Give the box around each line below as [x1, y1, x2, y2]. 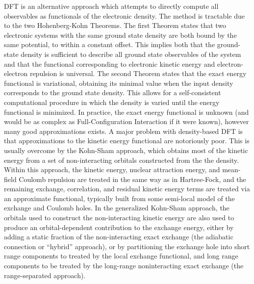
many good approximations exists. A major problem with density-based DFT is [4, 126, 243, 136]
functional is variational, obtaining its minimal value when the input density [4, 77, 233, 88]
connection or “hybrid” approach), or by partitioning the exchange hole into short [4, 241, 250, 251]
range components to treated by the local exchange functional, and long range [4, 251, 238, 261]
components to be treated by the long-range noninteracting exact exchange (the [4, 260, 244, 271]
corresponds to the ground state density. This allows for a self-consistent [4, 87, 221, 98]
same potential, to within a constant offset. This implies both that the [4, 39, 215, 50]
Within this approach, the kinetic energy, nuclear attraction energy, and [4, 164, 220, 175]
